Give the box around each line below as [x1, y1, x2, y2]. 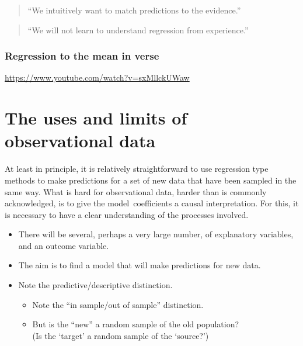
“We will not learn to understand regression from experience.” [27, 23, 249, 36]
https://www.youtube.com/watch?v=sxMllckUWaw [5, 71, 190, 84]
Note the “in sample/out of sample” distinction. [32, 298, 204, 310]
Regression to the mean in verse [5, 49, 159, 63]
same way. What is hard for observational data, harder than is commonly [5, 185, 267, 198]
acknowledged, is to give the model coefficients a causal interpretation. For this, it [5, 197, 299, 209]
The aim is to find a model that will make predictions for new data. [18, 259, 261, 271]
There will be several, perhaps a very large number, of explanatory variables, [18, 228, 294, 240]
